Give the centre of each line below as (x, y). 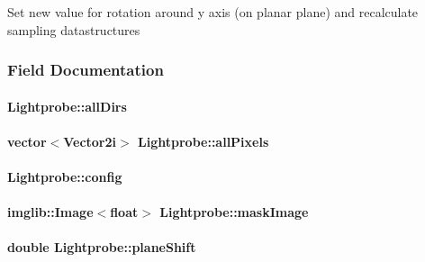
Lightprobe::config (65, 176)
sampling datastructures (74, 29)
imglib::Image (50, 212)
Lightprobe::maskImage (234, 212)
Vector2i (90, 141)
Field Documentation (86, 70)
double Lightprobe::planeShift (102, 247)
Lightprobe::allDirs (67, 106)
